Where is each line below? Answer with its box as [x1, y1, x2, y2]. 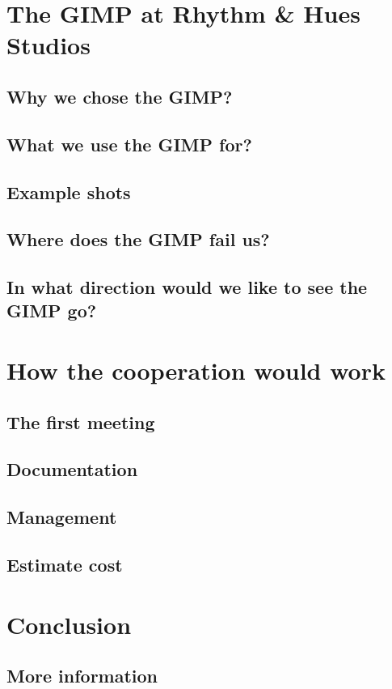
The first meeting [6, 409, 155, 434]
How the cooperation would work [6, 354, 386, 387]
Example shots [6, 179, 131, 204]
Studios [6, 28, 91, 62]
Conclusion [6, 607, 132, 640]
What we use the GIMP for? [6, 131, 252, 156]
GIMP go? [6, 298, 97, 323]
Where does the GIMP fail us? [6, 227, 270, 252]
